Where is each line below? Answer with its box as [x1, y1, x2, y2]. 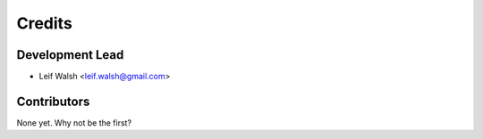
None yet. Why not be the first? [16, 117, 132, 128]
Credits [16, 13, 73, 33]
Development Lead [16, 47, 124, 62]
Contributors [16, 94, 90, 109]
